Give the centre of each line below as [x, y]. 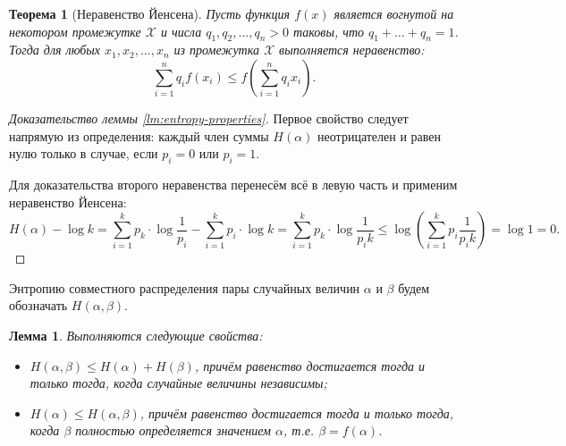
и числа [181, 31]
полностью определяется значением [173, 430]
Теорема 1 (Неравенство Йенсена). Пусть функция [150, 13]
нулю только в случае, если [84, 153]
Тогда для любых [55, 50]
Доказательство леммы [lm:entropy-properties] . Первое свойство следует [209, 118]
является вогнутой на [394, 13]
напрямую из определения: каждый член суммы [139, 135]
